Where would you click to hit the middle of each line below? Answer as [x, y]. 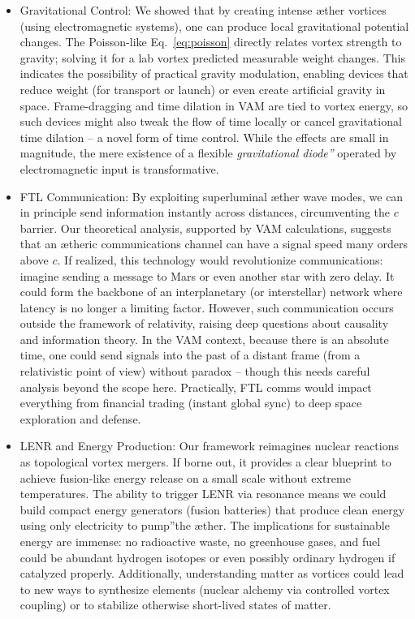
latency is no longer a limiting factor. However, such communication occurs [207, 307]
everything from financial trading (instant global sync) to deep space [191, 403]
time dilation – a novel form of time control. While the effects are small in [204, 137]
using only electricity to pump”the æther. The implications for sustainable [205, 525]
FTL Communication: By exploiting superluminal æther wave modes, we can [212, 196]
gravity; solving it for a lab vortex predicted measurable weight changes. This [212, 57]
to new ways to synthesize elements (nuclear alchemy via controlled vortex [205, 589]
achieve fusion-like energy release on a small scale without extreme [185, 477]
